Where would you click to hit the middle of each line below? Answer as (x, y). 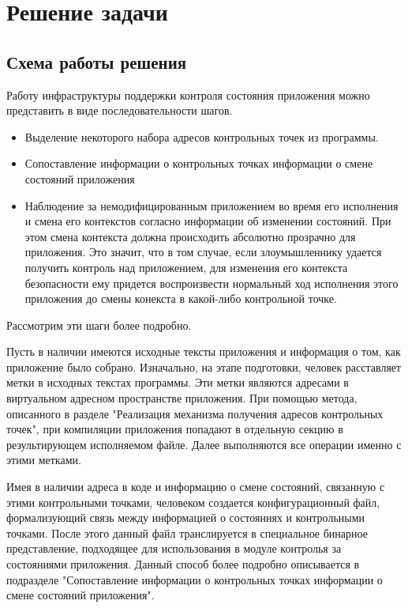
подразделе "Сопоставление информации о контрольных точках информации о (195, 579)
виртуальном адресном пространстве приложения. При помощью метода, (182, 398)
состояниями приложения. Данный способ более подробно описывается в (183, 564)
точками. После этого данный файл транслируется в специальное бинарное (187, 532)
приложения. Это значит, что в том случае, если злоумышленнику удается (203, 252)
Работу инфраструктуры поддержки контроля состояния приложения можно (188, 94)
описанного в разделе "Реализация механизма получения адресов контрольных (195, 413)
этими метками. (44, 460)
